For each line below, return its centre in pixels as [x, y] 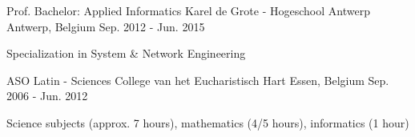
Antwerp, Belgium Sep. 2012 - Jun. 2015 [106, 26]
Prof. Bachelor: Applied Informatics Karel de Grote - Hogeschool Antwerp [188, 10]
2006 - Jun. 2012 [47, 96]
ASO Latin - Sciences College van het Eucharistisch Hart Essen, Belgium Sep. [198, 80]
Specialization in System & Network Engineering [126, 53]
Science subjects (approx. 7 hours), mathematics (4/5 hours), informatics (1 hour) [208, 122]
